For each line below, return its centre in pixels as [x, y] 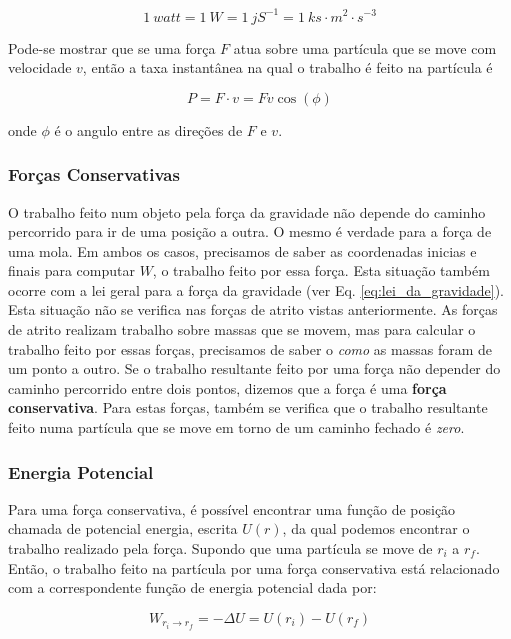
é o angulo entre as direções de [148, 129]
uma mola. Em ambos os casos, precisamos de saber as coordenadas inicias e [242, 250]
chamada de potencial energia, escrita [123, 528]
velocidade [40, 67]
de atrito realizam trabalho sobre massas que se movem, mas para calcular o [242, 329]
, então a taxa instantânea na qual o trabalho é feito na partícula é [287, 67]
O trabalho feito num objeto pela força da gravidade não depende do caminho [247, 211]
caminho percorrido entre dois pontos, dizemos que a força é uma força [227, 387]
